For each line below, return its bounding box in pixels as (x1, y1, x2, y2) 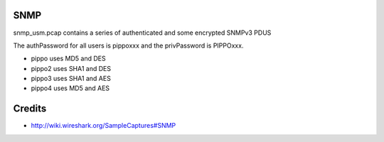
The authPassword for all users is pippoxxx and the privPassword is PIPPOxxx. (13, 41, 244, 50)
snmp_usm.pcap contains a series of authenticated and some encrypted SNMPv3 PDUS (13, 28, 272, 37)
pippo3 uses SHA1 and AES (31, 75, 112, 83)
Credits (13, 103, 47, 115)
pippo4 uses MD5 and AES (31, 84, 110, 92)
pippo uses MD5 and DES (31, 54, 106, 63)
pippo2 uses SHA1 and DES (31, 64, 112, 72)
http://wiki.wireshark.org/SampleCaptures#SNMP (31, 121, 176, 130)
